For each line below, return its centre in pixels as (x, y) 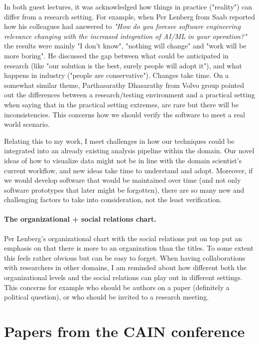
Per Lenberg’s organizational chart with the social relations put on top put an (123, 238)
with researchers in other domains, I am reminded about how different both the (125, 267)
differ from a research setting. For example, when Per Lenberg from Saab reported (129, 16)
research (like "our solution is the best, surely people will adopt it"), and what (123, 65)
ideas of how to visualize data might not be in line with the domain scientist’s (123, 160)
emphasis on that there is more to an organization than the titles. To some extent (129, 248)
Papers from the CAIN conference (125, 331)
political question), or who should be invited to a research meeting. (107, 297)
